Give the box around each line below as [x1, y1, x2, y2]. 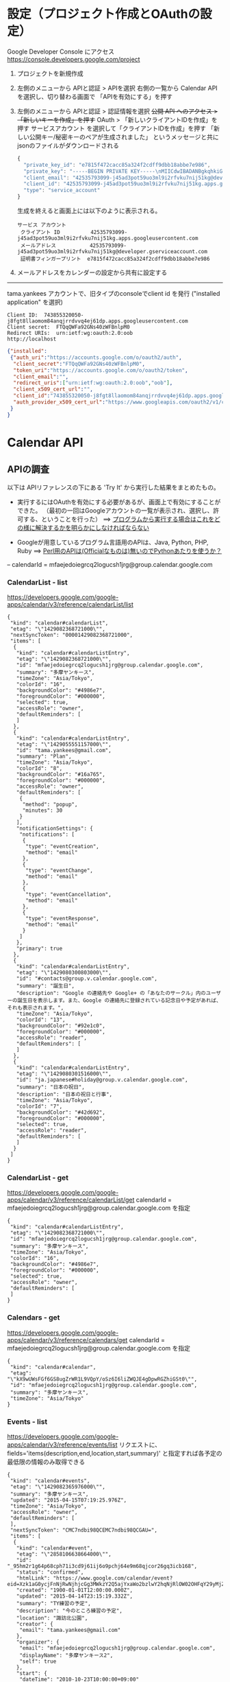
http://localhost [7, 336, 57, 343]
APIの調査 [7, 464, 50, 476]
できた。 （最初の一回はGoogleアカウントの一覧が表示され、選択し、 [16, 506, 214, 515]
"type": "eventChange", [25, 867, 94, 874]
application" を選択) [7, 298, 63, 306]
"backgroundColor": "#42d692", [16, 1109, 106, 1116]
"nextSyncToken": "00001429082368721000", [10, 631, 133, 638]
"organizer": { [16, 1638, 60, 1646]
